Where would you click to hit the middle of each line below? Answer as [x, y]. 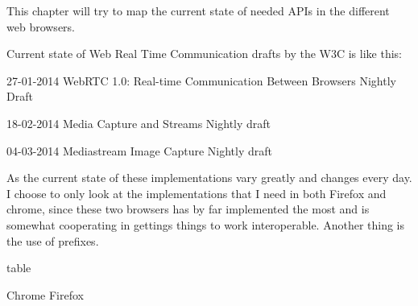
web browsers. [41, 26]
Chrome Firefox [45, 294]
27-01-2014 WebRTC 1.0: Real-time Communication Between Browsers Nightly [201, 80]
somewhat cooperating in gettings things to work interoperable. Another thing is [206, 224]
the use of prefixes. [53, 240]
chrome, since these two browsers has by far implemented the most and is [188, 209]
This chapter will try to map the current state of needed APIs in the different [198, 10]
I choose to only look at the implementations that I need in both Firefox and [197, 193]
